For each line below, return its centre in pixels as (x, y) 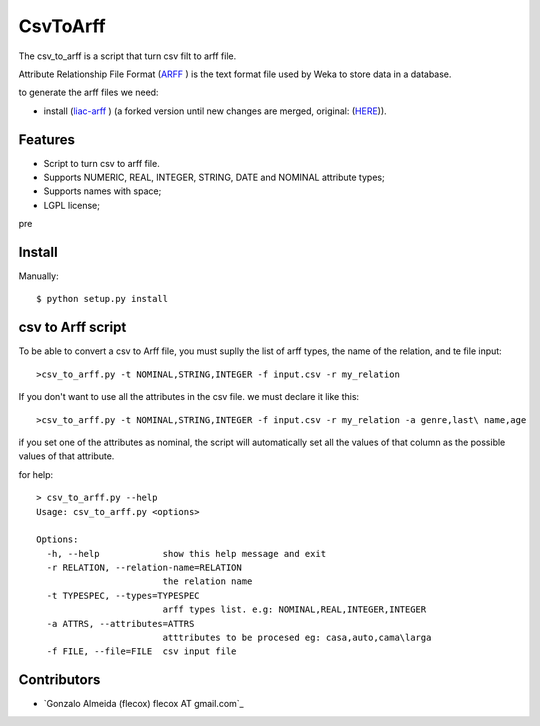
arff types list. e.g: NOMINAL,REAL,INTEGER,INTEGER (294, 609)
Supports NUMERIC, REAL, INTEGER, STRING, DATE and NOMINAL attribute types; (214, 177)
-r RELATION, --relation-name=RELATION (144, 568)
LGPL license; (71, 205)
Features (46, 139)
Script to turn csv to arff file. (101, 163)
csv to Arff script (72, 327)
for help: (36, 474)
